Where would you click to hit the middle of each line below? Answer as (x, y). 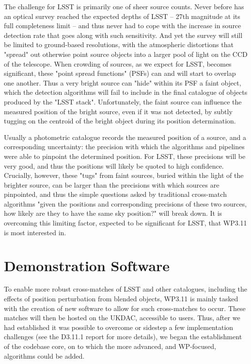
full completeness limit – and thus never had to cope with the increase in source (123, 26)
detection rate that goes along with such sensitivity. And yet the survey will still (123, 35)
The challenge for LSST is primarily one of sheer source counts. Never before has (124, 6)
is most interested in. (35, 232)
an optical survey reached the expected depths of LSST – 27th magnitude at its (122, 16)
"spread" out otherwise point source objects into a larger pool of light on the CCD (126, 54)
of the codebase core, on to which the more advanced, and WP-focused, (110, 346)
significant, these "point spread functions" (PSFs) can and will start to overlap (120, 73)
